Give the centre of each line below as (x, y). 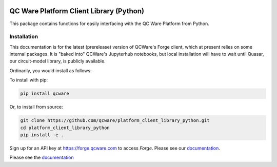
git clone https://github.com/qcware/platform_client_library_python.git (115, 121)
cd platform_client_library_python (65, 128)
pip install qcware (45, 94)
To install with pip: (29, 80)
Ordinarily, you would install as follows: (51, 70)
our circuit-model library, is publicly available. (57, 61)
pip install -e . (42, 135)
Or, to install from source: (36, 107)
